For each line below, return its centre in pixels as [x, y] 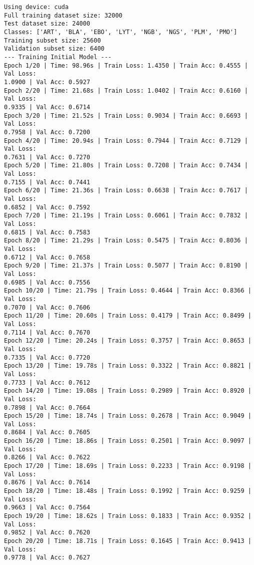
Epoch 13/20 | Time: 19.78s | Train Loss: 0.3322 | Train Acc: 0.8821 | [128, 366]
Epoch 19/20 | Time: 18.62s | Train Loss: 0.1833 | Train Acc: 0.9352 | [128, 516]
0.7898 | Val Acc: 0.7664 [47, 407]
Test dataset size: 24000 [47, 24]
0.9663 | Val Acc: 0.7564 [47, 508]
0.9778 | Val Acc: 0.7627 [47, 558]
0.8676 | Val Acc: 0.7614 [47, 483]
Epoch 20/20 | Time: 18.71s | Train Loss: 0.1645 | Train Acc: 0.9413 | [128, 541]
